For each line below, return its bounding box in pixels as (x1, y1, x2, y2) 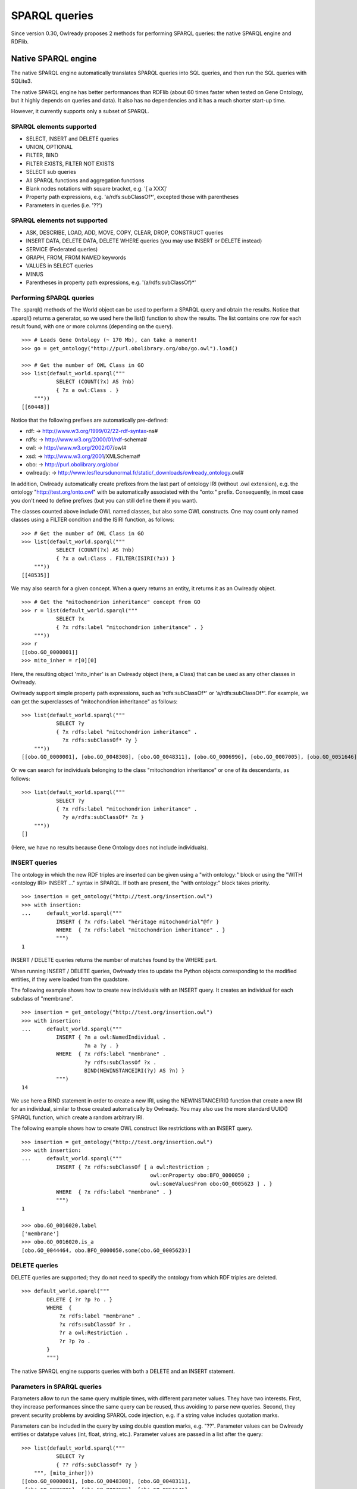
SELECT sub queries (26, 169, 77, 176)
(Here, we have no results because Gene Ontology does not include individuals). (11, 843, 208, 851)
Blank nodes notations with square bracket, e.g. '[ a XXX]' (26, 185, 168, 192)
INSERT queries (11, 858, 58, 867)
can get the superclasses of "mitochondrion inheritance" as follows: (11, 697, 178, 705)
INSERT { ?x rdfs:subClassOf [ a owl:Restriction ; (55, 1163, 210, 1170)
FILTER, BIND (26, 152, 59, 159)
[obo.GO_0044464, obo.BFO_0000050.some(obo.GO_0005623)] (21, 1247, 192, 1254)
